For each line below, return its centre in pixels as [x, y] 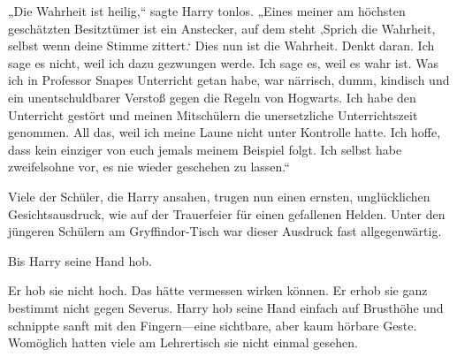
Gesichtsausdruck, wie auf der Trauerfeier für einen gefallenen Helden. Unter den [227, 213]
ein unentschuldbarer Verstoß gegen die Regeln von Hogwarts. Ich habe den [212, 97]
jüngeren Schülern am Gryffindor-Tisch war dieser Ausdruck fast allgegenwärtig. [225, 231]
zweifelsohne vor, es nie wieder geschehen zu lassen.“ [149, 167]
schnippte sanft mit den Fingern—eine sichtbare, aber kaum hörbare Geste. [213, 325]
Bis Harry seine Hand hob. [80, 260]
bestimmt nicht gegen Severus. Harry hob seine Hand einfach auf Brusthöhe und [226, 307]
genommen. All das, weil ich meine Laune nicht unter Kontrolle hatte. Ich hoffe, [225, 132]
